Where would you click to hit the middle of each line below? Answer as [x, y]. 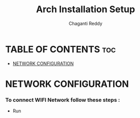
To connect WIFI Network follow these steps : [63, 100]
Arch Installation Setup [86, 9]
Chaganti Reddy [86, 23]
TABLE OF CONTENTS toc [61, 49]
